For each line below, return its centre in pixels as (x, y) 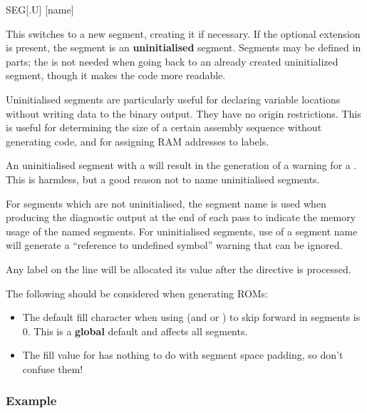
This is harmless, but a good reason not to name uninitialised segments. (163, 179)
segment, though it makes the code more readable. (116, 75)
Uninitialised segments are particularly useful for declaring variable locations (173, 99)
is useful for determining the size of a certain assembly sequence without (164, 127)
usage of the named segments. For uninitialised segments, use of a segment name (182, 231)
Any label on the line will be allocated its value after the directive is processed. (179, 269)
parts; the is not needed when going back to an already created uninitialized (172, 61)
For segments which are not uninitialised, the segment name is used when (166, 203)
